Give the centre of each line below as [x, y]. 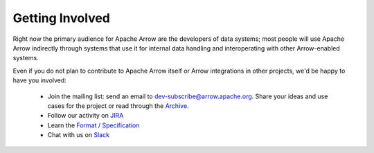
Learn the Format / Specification [93, 125]
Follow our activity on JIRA [86, 116]
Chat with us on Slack [79, 135]
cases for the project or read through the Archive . [118, 106]
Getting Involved [61, 18]
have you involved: [40, 80]
